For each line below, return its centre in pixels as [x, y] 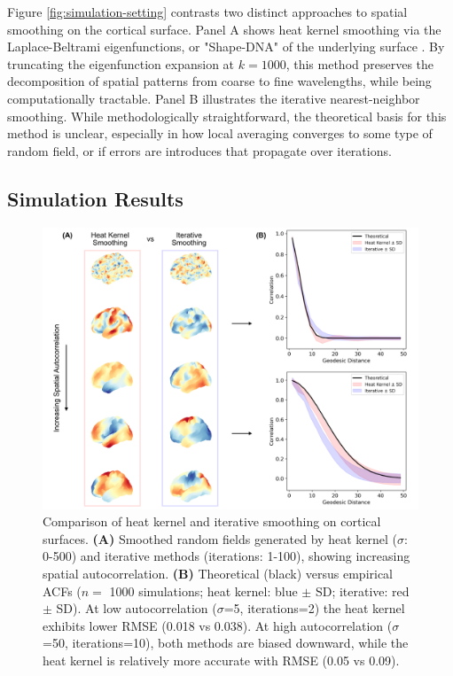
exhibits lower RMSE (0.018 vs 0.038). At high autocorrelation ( [218, 625]
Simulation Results [95, 198]
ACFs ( [62, 591]
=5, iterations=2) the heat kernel [314, 608]
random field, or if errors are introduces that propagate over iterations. [199, 150]
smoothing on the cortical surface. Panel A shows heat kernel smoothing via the [224, 29]
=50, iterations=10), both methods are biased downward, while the [226, 643]
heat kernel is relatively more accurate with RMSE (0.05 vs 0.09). [221, 660]
